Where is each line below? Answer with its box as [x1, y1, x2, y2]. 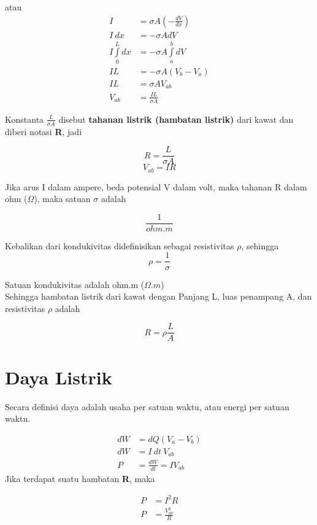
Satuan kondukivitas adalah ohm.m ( [5, 278, 145, 290]
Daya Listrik [5, 364, 112, 389]
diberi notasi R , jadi [5, 125, 82, 138]
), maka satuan [34, 192, 91, 205]
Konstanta [5, 112, 44, 125]
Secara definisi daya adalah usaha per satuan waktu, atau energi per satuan [5, 400, 289, 413]
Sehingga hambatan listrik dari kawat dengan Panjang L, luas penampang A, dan [5, 290, 312, 303]
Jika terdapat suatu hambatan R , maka [5, 472, 155, 484]
